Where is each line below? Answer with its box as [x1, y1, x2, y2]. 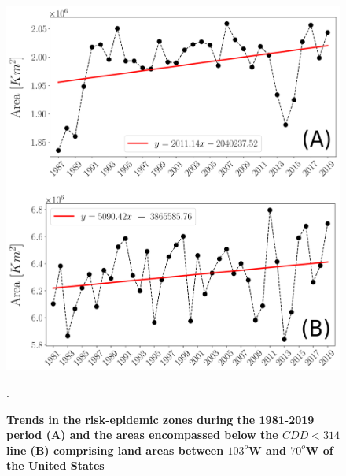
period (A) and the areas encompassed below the [6, 426, 278, 443]
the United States [6, 457, 105, 474]
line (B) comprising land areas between [6, 441, 224, 458]
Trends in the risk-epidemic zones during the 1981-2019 [6, 411, 315, 427]
